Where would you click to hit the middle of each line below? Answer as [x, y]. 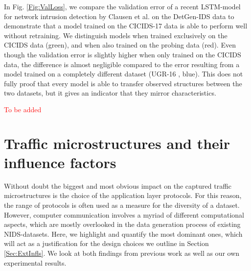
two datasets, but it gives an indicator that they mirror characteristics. [110, 93]
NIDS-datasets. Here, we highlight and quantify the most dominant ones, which [123, 234]
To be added [23, 109]
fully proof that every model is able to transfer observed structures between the [123, 83]
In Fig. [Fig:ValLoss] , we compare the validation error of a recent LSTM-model [122, 6]
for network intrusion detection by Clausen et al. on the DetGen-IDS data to [119, 16]
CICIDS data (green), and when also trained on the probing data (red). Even [120, 45]
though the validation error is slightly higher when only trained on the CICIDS [123, 54]
